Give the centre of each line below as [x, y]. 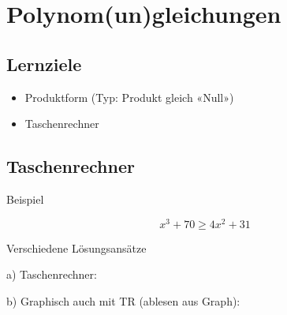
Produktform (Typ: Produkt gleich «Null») [129, 97]
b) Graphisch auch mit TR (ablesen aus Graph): [123, 300]
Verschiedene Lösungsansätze [76, 247]
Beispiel [25, 199]
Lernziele [44, 64]
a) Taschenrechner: [52, 274]
